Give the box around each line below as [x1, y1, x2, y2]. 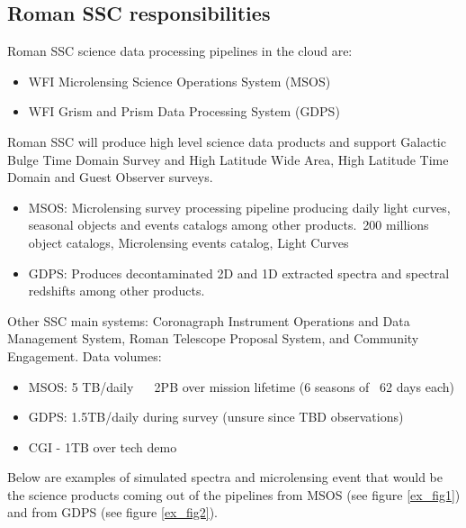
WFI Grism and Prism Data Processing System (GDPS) [28, 102, 340, 121]
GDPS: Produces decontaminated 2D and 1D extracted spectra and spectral [28, 263, 450, 282]
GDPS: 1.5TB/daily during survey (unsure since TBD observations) [28, 407, 404, 426]
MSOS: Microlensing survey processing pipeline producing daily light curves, [28, 197, 451, 216]
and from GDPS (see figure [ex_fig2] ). [7, 503, 219, 522]
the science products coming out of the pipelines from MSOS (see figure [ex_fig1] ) [7, 485, 461, 504]
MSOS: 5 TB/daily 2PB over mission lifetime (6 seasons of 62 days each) [28, 377, 454, 396]
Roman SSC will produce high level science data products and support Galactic [7, 132, 446, 150]
